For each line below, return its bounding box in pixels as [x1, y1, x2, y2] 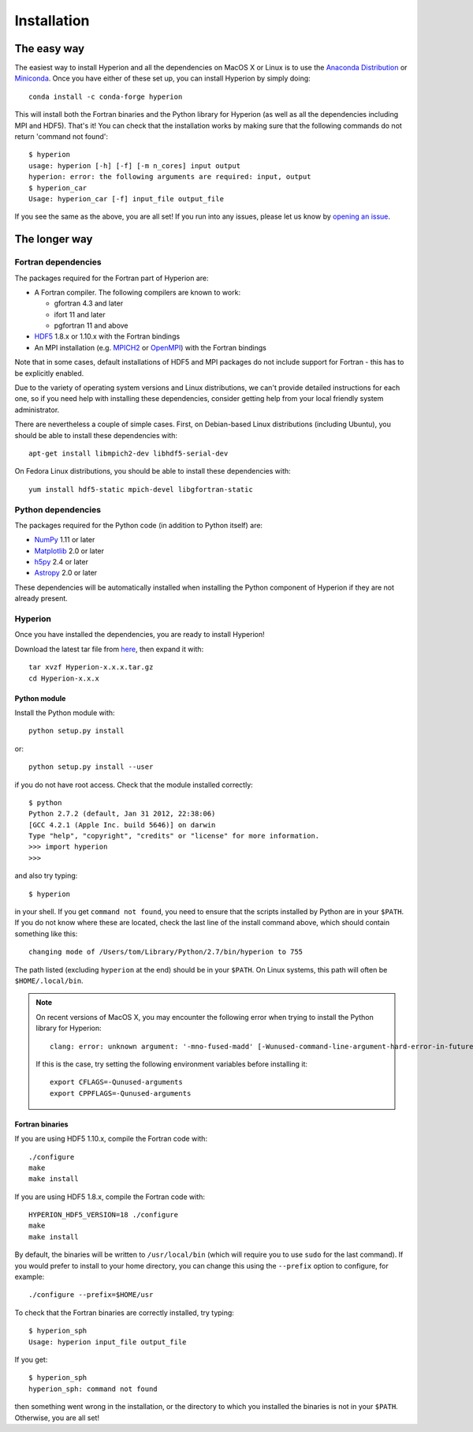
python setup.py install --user [28, 763, 154, 771]
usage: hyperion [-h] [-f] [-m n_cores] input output [28, 161, 240, 170]
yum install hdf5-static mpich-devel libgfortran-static [28, 485, 254, 493]
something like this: [14, 928, 78, 939]
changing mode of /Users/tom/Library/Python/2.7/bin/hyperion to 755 [28, 947, 304, 957]
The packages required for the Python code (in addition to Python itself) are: [14, 520, 263, 530]
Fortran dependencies [14, 257, 102, 268]
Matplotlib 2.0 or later [34, 545, 105, 556]
